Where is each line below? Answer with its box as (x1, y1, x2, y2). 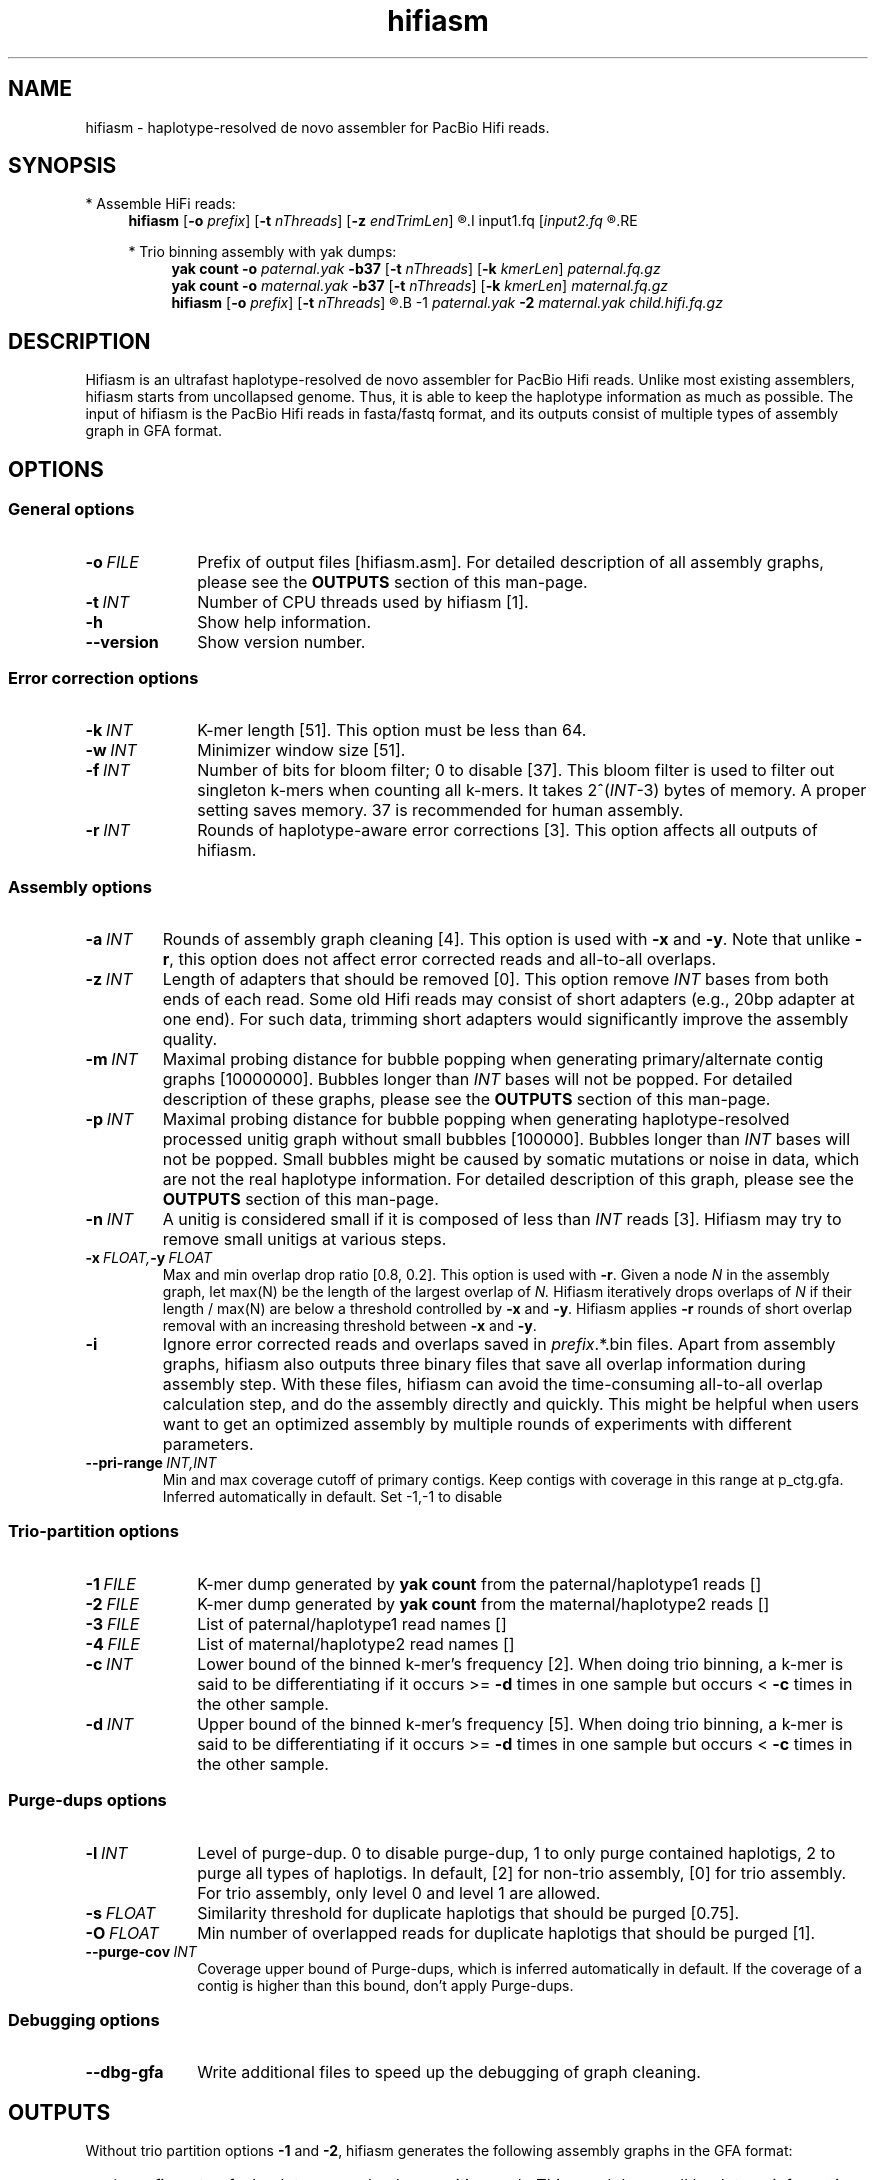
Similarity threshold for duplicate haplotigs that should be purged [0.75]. (197, 1902, 740, 1923)
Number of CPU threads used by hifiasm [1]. (197, 591, 529, 612)
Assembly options (8, 876, 152, 897)
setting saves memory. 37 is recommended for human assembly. (197, 800, 684, 821)
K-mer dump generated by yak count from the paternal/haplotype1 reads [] (197, 1573, 762, 1594)
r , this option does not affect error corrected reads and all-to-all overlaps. (162, 949, 717, 969)
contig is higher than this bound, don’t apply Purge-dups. (197, 1976, 574, 1994)
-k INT (85, 720, 133, 741)
